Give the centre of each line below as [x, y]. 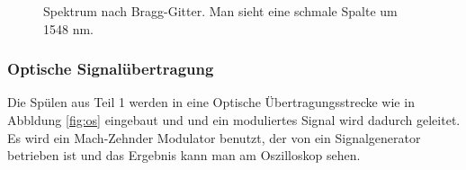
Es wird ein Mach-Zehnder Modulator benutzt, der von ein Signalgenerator [214, 137]
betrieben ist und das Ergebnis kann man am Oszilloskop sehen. [184, 155]
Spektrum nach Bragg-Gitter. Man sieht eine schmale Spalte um [220, 11]
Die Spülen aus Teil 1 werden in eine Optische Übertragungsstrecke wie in [211, 102]
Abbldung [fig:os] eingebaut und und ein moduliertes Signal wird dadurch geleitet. [234, 120]
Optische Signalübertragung [111, 69]
